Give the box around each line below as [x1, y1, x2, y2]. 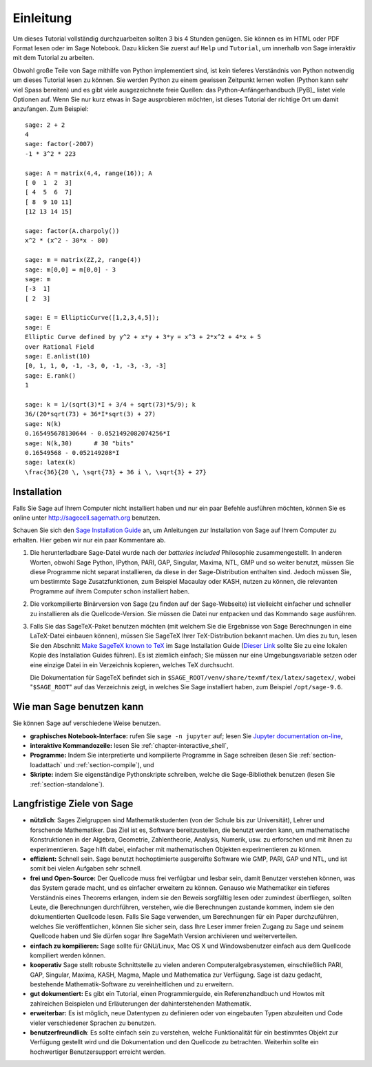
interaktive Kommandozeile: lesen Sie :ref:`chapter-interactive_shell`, [30, 741, 229, 749]
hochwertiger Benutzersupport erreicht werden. [30, 1048, 166, 1056]
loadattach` [30, 760, 63, 769]
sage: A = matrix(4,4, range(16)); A [25, 169, 153, 177]
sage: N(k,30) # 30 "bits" [25, 439, 134, 447]
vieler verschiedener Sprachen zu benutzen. [30, 1019, 156, 1027]
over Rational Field [25, 343, 94, 351]
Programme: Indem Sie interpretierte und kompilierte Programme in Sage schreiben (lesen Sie [30, 751, 298, 760]
